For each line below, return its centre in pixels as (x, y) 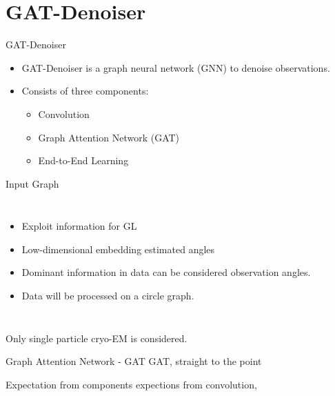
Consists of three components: (85, 91)
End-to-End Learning (83, 160)
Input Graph (32, 183)
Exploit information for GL (79, 226)
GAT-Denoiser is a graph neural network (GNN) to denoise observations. (176, 67)
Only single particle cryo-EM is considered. (97, 338)
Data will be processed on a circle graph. (108, 296)
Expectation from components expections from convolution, (131, 384)
